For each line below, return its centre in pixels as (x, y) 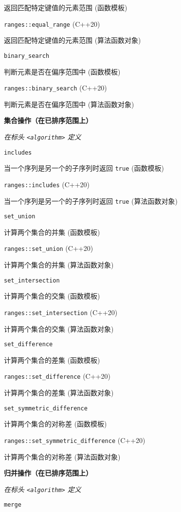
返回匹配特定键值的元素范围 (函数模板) (66, 7)
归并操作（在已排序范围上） (48, 473)
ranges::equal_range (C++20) (52, 24)
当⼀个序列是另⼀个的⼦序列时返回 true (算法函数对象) (91, 201)
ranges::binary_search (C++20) (55, 88)
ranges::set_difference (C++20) (57, 376)
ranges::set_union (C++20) (49, 248)
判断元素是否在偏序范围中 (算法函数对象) (69, 104)
